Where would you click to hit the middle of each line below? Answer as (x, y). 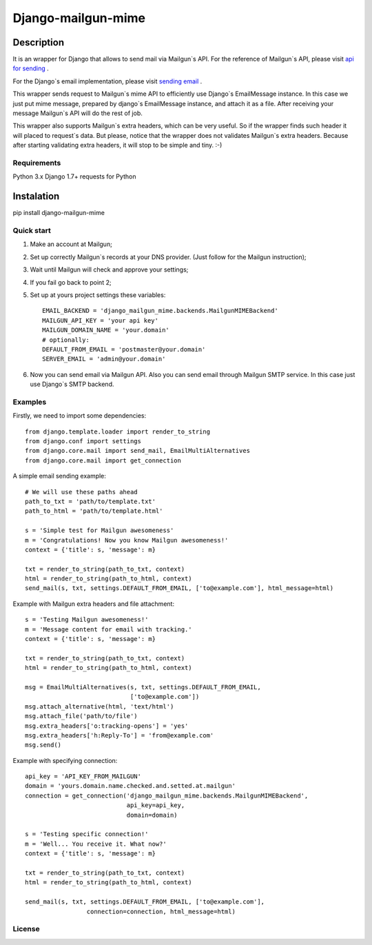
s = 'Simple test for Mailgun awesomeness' (100, 530)
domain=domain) (152, 815)
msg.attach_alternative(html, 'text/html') (100, 706)
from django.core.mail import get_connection (103, 460)
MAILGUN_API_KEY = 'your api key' (100, 320)
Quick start (32, 231)
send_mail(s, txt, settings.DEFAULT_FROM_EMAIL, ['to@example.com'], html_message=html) (179, 588)
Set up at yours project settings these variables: (98, 295)
